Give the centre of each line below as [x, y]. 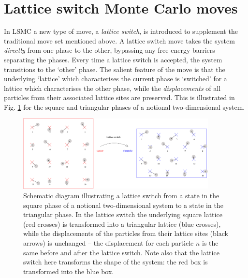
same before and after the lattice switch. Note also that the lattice [121, 252]
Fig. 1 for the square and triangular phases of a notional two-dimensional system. [124, 107]
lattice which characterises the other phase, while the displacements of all [112, 88]
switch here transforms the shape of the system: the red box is [116, 262]
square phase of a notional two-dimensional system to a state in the [123, 205]
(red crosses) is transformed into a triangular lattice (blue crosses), [122, 224]
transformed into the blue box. [69, 271]
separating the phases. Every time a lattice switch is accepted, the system [113, 59]
